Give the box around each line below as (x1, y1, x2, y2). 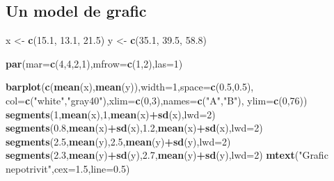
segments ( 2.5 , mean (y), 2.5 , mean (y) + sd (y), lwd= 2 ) (6, 134, 231, 148)
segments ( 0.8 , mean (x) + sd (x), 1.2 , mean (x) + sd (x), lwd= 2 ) (6, 120, 263, 135)
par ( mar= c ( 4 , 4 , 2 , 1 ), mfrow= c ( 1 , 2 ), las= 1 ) (6, 56, 183, 70)
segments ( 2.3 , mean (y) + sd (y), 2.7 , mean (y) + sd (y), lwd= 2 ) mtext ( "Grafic (6, 148, 328, 162)
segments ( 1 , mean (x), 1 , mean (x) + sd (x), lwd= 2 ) (6, 107, 216, 121)
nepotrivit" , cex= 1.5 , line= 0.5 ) (6, 161, 130, 175)
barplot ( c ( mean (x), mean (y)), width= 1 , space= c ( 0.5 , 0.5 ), (6, 79, 254, 94)
